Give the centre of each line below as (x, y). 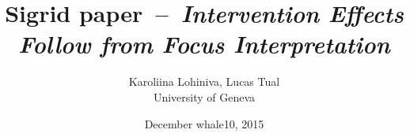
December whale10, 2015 (204, 123)
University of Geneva (204, 96)
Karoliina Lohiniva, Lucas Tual (204, 81)
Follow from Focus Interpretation (204, 44)
